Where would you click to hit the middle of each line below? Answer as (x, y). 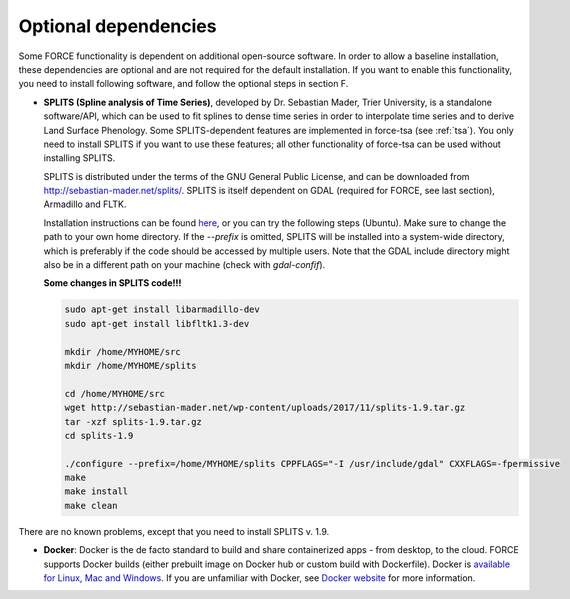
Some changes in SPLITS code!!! (112, 283)
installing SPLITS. (79, 158)
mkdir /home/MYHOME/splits (130, 365)
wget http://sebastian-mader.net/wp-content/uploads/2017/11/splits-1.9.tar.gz (265, 408)
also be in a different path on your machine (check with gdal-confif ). (184, 265)
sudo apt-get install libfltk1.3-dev (157, 323)
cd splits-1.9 (99, 435)
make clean (91, 505)
